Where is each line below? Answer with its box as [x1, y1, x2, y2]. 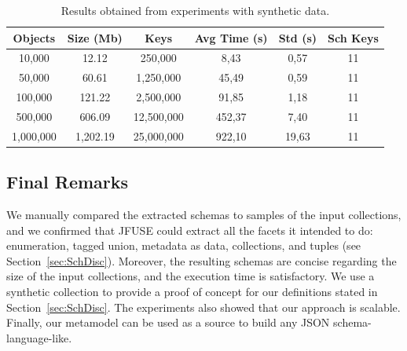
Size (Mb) [67, 29, 123, 46]
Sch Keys [328, 29, 379, 46]
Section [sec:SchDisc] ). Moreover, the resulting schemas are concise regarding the [6, 252, 397, 269]
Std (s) [278, 29, 317, 46]
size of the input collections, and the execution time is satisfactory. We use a [6, 268, 375, 284]
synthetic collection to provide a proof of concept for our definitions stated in [6, 283, 378, 300]
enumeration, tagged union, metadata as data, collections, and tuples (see [6, 237, 361, 254]
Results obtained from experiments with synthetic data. [60, 2, 330, 18]
